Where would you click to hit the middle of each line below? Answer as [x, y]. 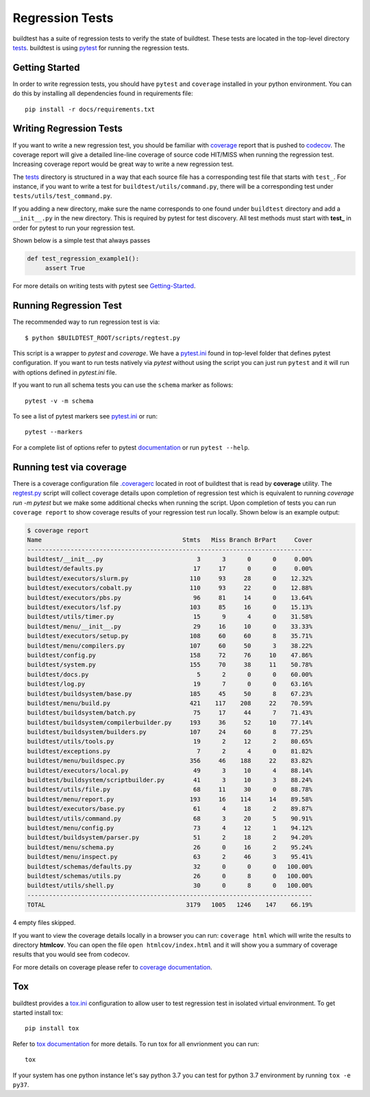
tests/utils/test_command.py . [62, 196]
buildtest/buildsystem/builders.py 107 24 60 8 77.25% [170, 732]
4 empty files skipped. [44, 923]
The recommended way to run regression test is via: [86, 322]
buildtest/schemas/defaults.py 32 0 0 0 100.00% [170, 866]
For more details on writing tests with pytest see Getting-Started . [104, 286]
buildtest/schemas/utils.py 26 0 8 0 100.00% [170, 876]
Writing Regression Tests [68, 129]
